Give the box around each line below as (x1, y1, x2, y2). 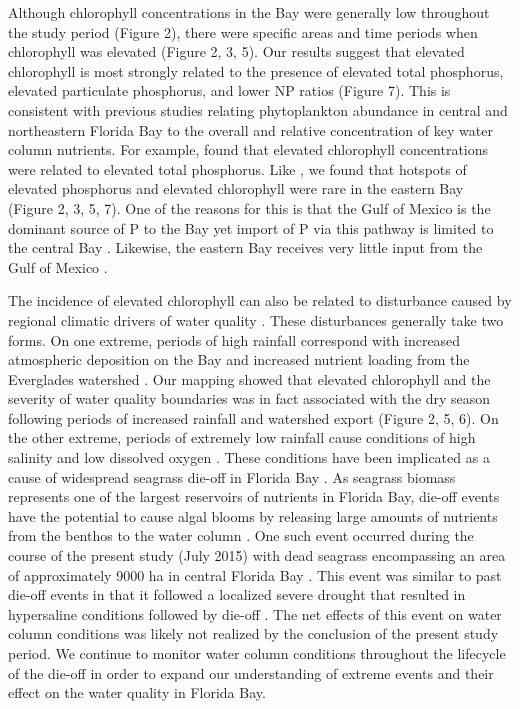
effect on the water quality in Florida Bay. (8, 682, 266, 703)
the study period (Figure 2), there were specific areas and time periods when (8, 21, 478, 42)
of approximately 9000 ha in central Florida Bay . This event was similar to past (8, 564, 502, 585)
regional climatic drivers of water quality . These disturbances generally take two (8, 309, 504, 330)
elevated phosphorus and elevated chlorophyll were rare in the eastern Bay (8, 178, 464, 199)
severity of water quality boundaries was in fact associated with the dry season (8, 388, 491, 409)
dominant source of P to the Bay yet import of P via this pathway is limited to (8, 217, 494, 238)
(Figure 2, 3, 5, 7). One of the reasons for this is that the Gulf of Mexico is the (8, 197, 491, 218)
